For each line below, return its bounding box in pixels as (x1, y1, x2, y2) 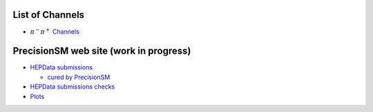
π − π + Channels (30, 26, 79, 36)
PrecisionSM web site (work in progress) (12, 45, 191, 57)
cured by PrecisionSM (47, 73, 111, 81)
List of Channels (12, 9, 85, 21)
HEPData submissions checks (30, 82, 115, 91)
